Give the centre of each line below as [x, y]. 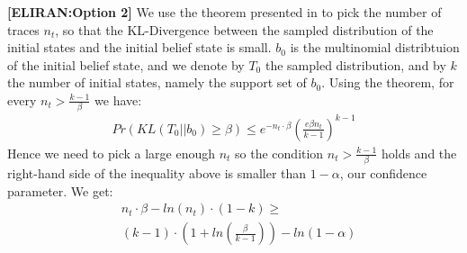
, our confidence [383, 173]
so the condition [279, 153]
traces [23, 29]
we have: [118, 99]
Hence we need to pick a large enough [111, 153]
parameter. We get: [60, 190]
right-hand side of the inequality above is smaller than [157, 173]
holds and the [419, 153]
